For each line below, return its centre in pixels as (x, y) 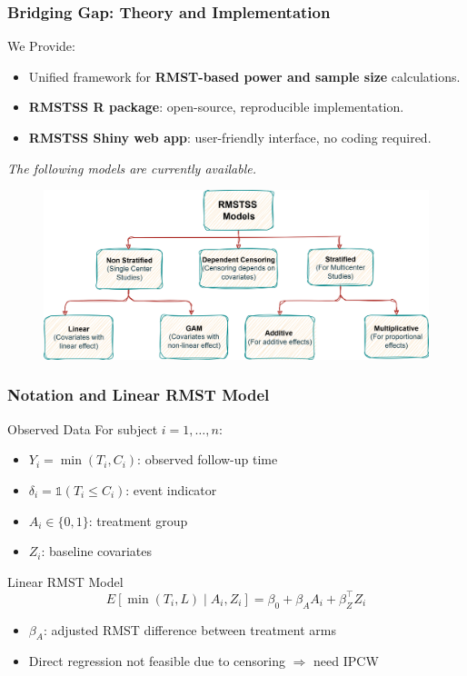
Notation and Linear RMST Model (139, 395)
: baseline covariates (97, 551)
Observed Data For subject (83, 428)
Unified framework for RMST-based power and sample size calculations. (244, 76)
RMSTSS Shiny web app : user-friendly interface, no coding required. (230, 137)
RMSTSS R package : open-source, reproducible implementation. (216, 107)
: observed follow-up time (208, 459)
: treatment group (138, 520)
